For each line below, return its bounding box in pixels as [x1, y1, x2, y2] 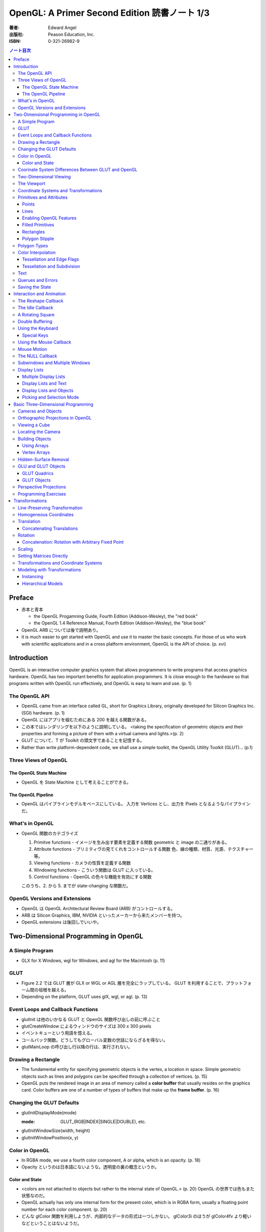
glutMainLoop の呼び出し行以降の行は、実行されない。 [21, 1044, 133, 1050]
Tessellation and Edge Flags [22, 256, 79, 262]
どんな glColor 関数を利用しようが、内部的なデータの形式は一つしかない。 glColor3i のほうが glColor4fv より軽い [21, 1213, 252, 1219]
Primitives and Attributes [18, 194, 68, 200]
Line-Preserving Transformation [18, 505, 83, 511]
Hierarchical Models [22, 581, 63, 586]
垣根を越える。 [38, 987, 69, 993]
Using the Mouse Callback [18, 339, 71, 345]
